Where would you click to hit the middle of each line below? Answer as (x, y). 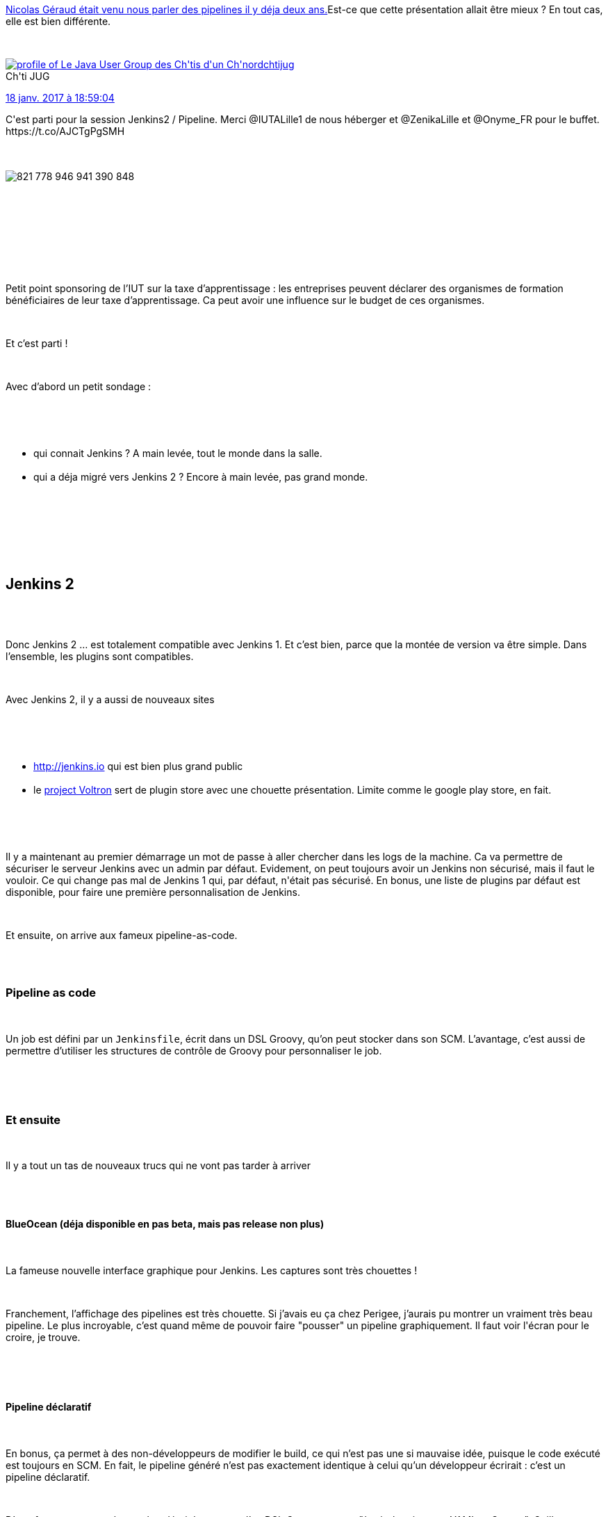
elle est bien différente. (58, 21)
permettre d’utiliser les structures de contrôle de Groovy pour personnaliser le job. (194, 1050)
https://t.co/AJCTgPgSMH (65, 131)
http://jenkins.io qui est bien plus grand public (138, 766)
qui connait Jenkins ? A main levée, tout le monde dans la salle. (178, 453)
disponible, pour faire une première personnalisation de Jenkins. (153, 892)
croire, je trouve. (43, 1337)
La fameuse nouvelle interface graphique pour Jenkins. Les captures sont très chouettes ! (212, 1270)
